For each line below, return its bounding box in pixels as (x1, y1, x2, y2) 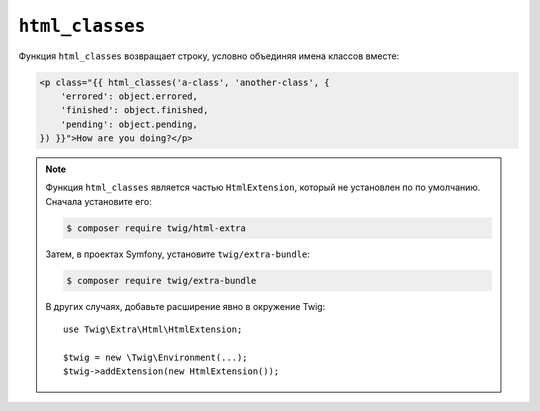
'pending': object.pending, (60, 118, 199, 130)
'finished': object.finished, (60, 105, 209, 116)
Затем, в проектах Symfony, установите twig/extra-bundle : (45, 248, 310, 260)
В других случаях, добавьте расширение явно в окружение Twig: (45, 300, 326, 312)
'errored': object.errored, (60, 90, 199, 102)
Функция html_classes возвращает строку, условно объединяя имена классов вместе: (18, 50, 400, 62)
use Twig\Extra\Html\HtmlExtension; (63, 324, 243, 335)
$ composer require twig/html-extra (66, 222, 247, 234)
